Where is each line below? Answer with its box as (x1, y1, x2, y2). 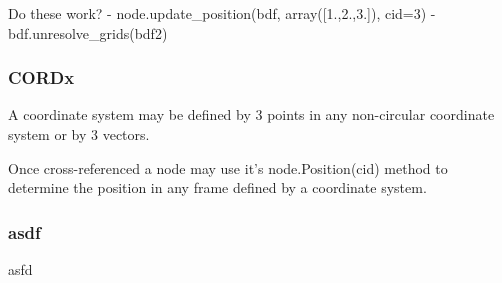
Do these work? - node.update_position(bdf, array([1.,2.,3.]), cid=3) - (8, 3, 436, 23)
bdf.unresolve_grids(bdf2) (8, 22, 168, 43)
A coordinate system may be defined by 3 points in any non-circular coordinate (8, 104, 495, 125)
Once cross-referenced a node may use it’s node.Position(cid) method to (8, 157, 448, 178)
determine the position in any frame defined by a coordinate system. (8, 177, 427, 198)
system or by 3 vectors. (8, 124, 150, 144)
